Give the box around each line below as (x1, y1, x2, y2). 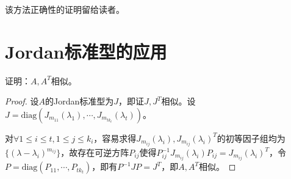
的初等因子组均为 (217, 131, 286, 144)
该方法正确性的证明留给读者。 (5, 3, 124, 15)
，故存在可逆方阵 (60, 146, 129, 158)
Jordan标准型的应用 (5, 38, 167, 64)
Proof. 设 (5, 95, 39, 108)
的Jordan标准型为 (45, 95, 114, 108)
